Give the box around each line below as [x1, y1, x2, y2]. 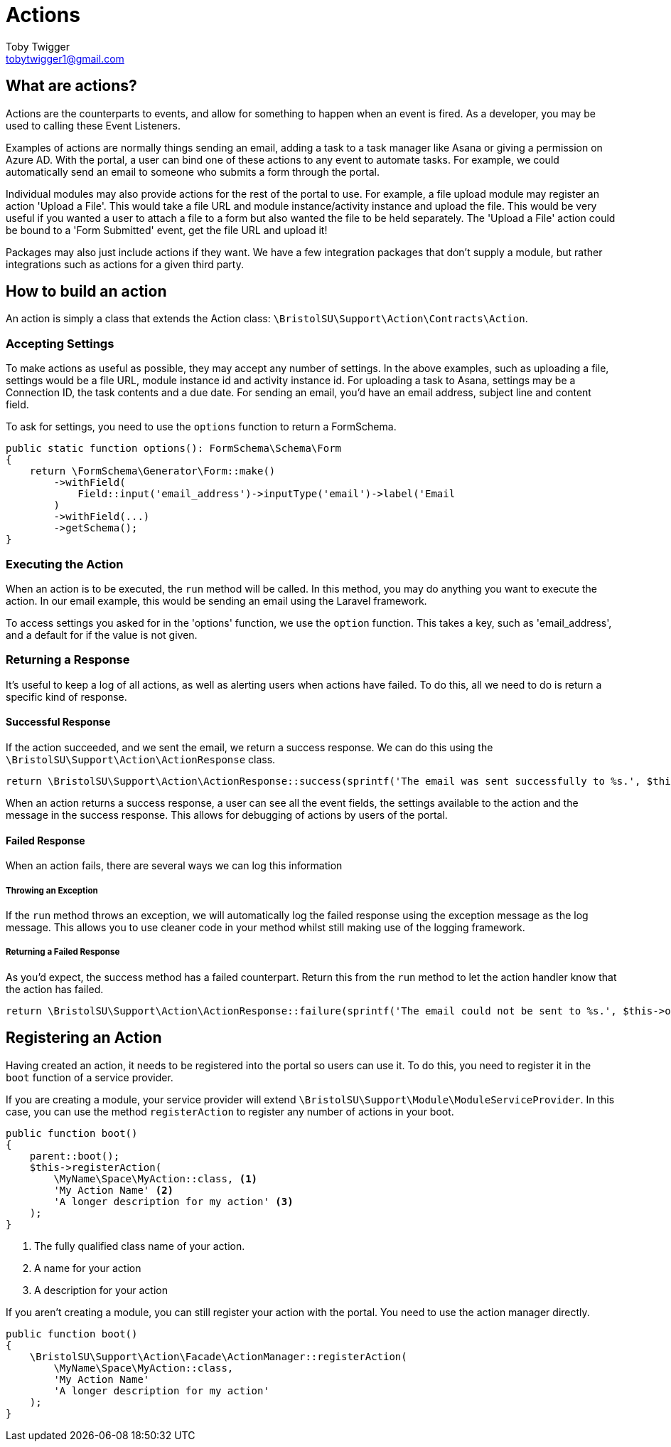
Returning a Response [6, 652, 130, 667]
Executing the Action [6, 556, 124, 571]
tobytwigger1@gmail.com [6, 52, 124, 65]
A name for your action [34, 1261, 141, 1274]
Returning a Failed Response [6, 947, 120, 958]
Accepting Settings [6, 336, 114, 351]
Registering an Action [6, 1029, 162, 1047]
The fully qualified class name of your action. [34, 1239, 245, 1252]
